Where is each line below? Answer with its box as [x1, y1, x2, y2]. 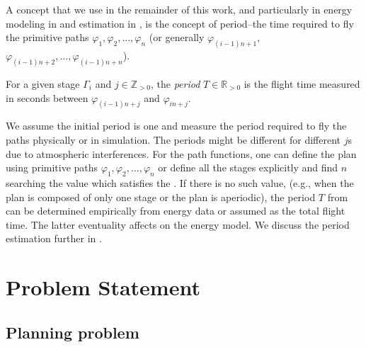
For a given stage [6, 76, 80, 91]
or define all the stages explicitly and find [158, 160, 338, 175]
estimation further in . [6, 231, 102, 246]
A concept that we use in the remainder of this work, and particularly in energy [6, 2, 353, 16]
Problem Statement [6, 273, 200, 302]
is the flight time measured [244, 76, 360, 91]
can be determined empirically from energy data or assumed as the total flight [6, 203, 345, 218]
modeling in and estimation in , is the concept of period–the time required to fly [6, 16, 354, 30]
